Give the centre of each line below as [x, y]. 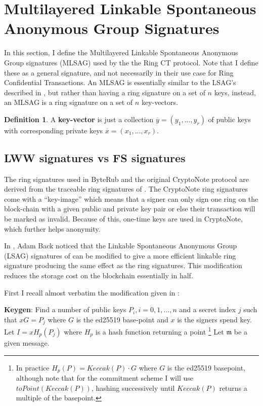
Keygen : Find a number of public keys [65, 309]
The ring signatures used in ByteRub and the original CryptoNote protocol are [126, 179]
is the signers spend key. [214, 319]
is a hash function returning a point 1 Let [160, 331]
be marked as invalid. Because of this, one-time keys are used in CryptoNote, [123, 219]
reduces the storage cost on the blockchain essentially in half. [99, 275]
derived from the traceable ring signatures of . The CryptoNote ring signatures [126, 189]
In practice [33, 367]
